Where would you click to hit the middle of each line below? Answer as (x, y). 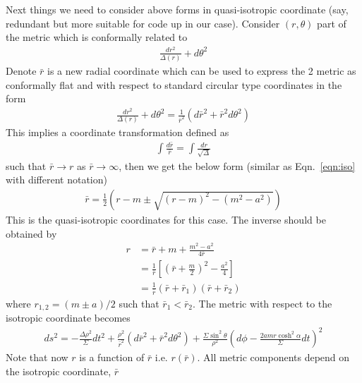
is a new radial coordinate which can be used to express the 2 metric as (202, 71)
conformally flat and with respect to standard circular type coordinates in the (174, 84)
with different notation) (56, 180)
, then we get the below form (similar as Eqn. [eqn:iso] (237, 165)
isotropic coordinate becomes (68, 318)
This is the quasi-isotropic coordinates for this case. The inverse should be (166, 219)
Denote (21, 71)
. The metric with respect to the (263, 303)
